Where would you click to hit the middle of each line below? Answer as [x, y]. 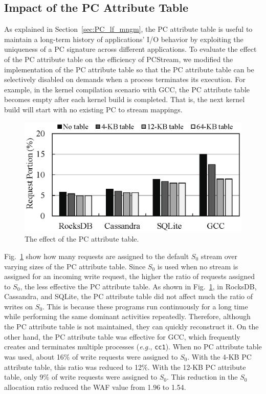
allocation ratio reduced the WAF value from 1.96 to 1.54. [95, 387]
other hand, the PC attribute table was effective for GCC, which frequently [122, 336]
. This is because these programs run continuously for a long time [145, 306]
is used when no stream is [198, 266]
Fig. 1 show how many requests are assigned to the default [97, 256]
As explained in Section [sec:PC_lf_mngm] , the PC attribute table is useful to [128, 29]
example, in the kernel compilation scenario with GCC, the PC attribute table [127, 89]
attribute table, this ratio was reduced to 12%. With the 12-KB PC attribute [125, 367]
